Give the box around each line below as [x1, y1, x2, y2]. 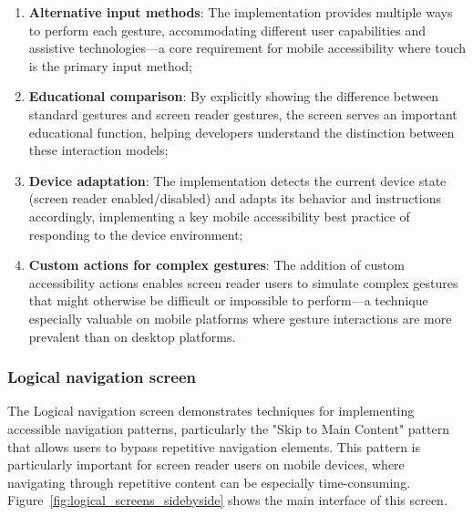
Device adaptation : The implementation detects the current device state [28, 170, 447, 190]
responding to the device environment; [28, 224, 243, 243]
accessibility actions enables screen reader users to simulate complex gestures [28, 273, 458, 292]
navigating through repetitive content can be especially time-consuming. [7, 472, 411, 491]
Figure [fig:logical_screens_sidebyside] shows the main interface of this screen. [7, 490, 447, 510]
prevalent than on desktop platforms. [28, 326, 236, 346]
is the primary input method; [28, 56, 192, 75]
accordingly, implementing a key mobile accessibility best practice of [28, 206, 410, 225]
